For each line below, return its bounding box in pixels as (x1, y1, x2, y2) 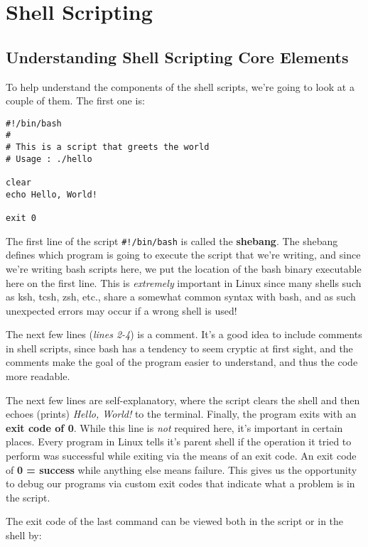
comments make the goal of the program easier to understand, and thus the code (6, 354, 358, 369)
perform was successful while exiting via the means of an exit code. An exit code (6, 448, 357, 463)
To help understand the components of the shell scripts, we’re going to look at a (6, 79, 355, 94)
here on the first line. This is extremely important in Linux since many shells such (6, 275, 362, 290)
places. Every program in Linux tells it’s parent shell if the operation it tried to (6, 434, 352, 449)
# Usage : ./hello (6, 153, 92, 164)
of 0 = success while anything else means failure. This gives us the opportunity (6, 462, 357, 477)
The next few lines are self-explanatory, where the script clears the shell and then (6, 392, 360, 407)
